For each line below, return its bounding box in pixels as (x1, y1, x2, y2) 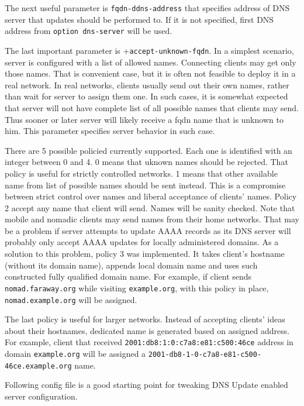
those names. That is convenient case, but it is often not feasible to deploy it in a (5, 67, 296, 80)
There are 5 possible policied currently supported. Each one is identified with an (5, 144, 292, 156)
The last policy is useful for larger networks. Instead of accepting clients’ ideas (5, 313, 285, 325)
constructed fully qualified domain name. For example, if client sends (5, 270, 252, 283)
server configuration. (5, 390, 78, 402)
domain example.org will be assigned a (5, 347, 146, 359)
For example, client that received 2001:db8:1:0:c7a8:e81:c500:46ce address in (5, 336, 293, 348)
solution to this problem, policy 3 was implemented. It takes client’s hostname (5, 247, 285, 260)
